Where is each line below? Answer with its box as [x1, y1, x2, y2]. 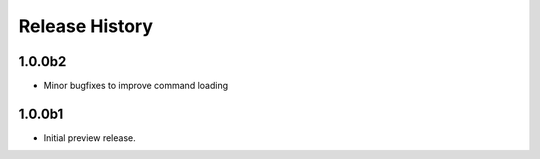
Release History [18, 15, 154, 37]
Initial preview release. [43, 131, 136, 144]
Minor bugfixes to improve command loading [43, 80, 229, 92]
